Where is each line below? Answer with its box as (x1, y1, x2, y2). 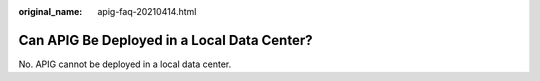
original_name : (18, 6, 83, 17)
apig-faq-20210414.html (97, 6, 197, 17)
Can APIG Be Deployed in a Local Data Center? (18, 31, 313, 49)
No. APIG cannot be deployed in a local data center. (18, 58, 232, 70)
